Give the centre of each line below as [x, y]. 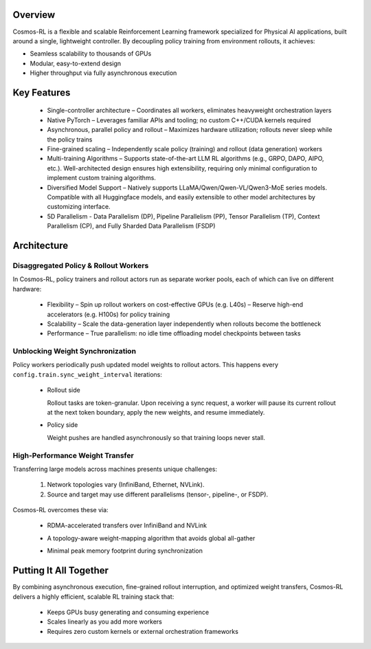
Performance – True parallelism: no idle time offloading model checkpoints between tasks [174, 333]
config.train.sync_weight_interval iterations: [88, 374]
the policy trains [70, 139]
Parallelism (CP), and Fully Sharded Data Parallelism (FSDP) [131, 226]
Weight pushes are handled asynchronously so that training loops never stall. [156, 437]
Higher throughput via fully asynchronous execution [103, 73]
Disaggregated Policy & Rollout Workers [81, 265]
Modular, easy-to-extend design [76, 63]
